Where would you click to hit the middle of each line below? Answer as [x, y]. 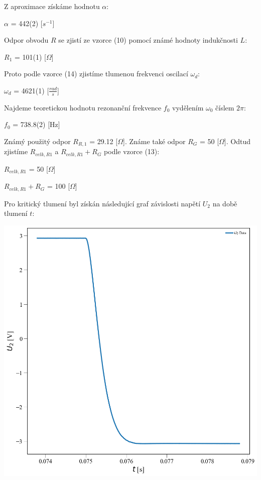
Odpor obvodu [26, 40]
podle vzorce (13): [132, 151]
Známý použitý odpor [37, 141]
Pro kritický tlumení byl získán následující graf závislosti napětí [102, 203]
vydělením [188, 107]
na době [225, 203]
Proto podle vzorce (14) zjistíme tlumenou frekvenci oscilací [96, 74]
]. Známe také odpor [154, 141]
